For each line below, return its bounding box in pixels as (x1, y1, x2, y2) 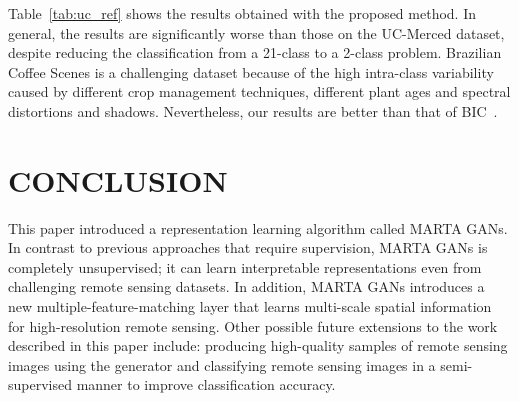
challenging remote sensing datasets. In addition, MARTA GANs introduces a (8, 276, 485, 297)
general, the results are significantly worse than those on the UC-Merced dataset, (8, 22, 505, 43)
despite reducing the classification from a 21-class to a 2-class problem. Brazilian (8, 42, 502, 63)
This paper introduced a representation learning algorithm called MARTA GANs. (8, 217, 508, 238)
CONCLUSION (8, 159, 228, 200)
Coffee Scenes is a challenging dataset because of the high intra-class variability (8, 61, 494, 82)
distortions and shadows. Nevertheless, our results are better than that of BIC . (8, 100, 498, 121)
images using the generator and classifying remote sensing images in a (8, 354, 436, 375)
